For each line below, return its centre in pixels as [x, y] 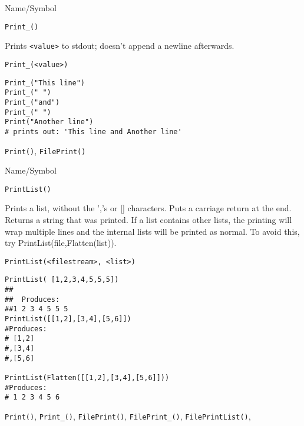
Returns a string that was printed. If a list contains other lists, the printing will [148, 219]
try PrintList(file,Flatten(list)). [61, 243]
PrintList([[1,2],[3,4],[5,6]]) [68, 319]
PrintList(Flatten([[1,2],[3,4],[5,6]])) [87, 378]
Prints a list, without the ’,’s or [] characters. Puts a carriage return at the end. [148, 208]
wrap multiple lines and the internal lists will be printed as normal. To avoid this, [152, 231]
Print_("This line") [45, 83]
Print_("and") [32, 102]
